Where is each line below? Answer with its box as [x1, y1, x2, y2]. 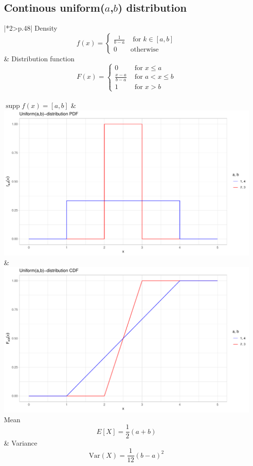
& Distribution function [4, 53, 75, 63]
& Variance [4, 438, 37, 448]
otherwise [130, 46, 159, 53]
